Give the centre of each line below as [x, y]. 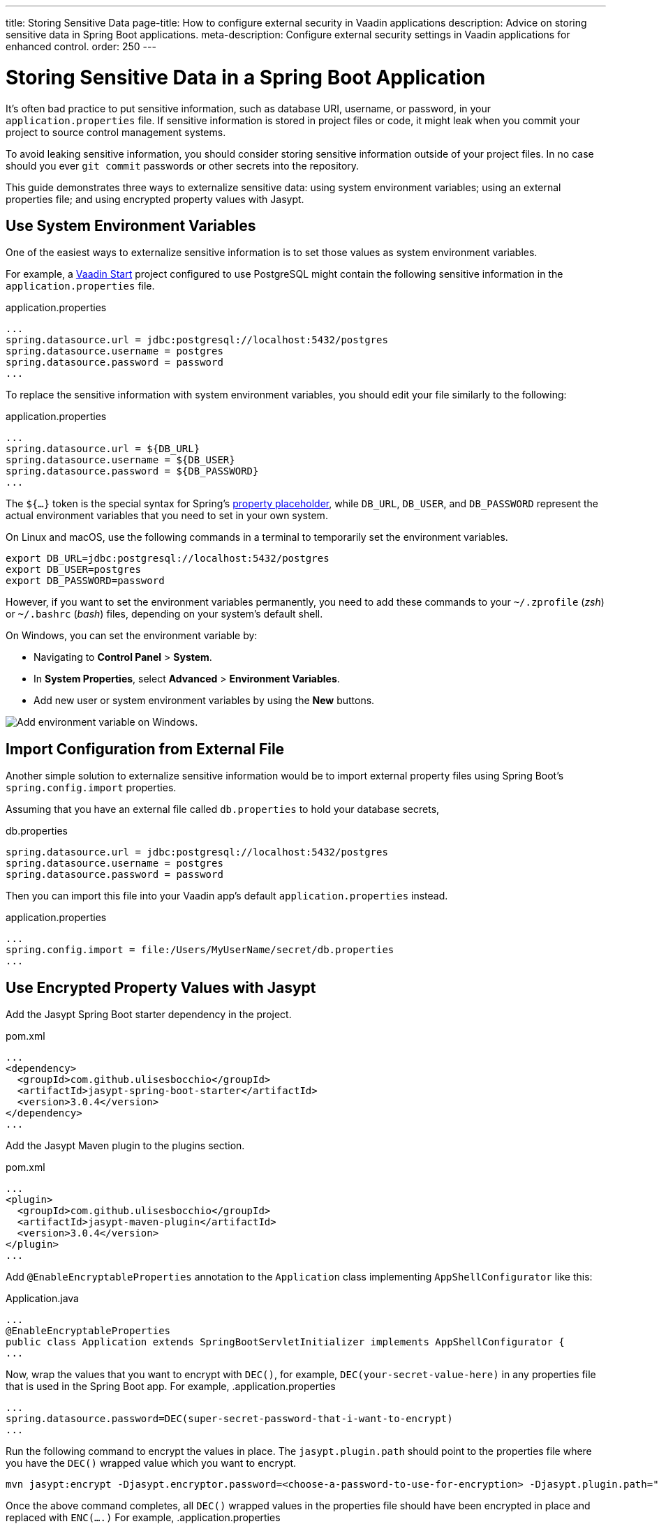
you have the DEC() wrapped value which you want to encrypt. [151, 1463]
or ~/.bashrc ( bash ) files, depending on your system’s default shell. [164, 614]
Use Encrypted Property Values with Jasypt [161, 987]
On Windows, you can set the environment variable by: [132, 636]
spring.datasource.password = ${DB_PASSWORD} [132, 471]
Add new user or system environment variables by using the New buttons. [204, 701]
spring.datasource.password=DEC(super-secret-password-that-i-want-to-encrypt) [229, 1419]
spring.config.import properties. [91, 788]
